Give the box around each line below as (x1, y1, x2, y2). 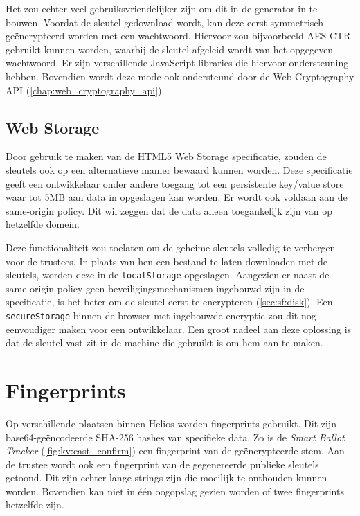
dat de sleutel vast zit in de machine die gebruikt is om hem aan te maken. (6, 335, 323, 350)
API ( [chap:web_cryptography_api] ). (6, 82, 165, 97)
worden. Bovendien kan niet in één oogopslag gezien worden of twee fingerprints (6, 483, 344, 498)
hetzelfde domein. (6, 217, 80, 231)
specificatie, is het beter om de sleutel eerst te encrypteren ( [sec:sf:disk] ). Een (6, 294, 333, 309)
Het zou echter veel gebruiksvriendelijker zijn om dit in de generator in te (6, 1, 318, 15)
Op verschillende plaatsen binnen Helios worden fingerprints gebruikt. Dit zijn (6, 416, 336, 430)
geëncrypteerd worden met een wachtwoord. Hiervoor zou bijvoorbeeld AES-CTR (6, 28, 351, 43)
